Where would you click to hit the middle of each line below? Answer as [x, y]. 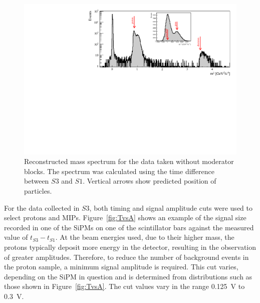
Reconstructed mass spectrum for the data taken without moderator [129, 161]
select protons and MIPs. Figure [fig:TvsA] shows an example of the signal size [125, 217]
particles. [38, 191]
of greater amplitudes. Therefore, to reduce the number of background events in [126, 257]
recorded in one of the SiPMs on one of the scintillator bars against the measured [129, 227]
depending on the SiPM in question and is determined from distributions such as [128, 276]
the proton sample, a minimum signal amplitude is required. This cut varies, [121, 267]
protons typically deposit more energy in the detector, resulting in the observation [130, 247]
